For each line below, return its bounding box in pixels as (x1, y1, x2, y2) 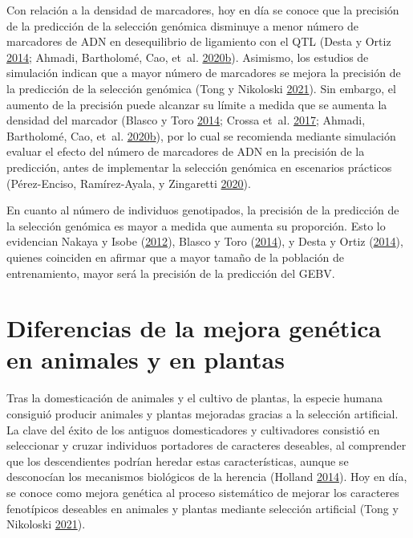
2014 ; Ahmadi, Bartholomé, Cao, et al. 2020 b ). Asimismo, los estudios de (6, 48, 369, 65)
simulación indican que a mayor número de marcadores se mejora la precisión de (6, 64, 401, 81)
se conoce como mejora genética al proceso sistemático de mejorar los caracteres (6, 483, 399, 500)
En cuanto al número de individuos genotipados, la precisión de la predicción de (6, 202, 399, 218)
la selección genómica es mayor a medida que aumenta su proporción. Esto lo (6, 217, 386, 234)
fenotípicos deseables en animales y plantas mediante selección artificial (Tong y (6, 499, 399, 516)
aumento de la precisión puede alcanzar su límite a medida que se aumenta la (6, 96, 387, 112)
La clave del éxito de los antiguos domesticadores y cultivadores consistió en (6, 421, 380, 438)
